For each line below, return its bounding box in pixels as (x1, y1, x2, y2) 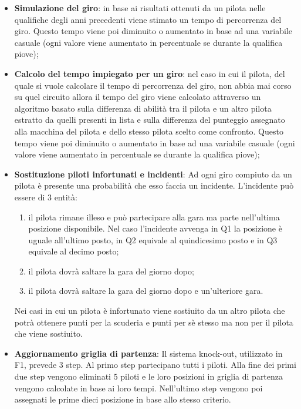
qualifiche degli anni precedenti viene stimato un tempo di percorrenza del (14, 13, 282, 25)
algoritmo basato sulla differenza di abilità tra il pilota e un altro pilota (14, 102, 272, 114)
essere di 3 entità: (14, 190, 77, 203)
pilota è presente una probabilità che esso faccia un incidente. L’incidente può (14, 179, 294, 192)
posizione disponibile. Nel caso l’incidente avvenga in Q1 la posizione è (28, 222, 282, 234)
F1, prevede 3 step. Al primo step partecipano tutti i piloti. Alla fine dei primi (14, 358, 296, 371)
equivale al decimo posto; (28, 245, 119, 257)
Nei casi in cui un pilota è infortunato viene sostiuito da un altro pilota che (14, 304, 285, 317)
